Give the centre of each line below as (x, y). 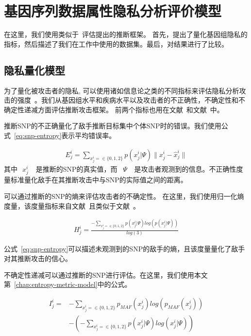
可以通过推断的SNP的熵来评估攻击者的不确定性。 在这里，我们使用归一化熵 (124, 196)
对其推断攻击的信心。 (38, 258)
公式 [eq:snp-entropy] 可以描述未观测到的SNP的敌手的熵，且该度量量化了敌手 (125, 249)
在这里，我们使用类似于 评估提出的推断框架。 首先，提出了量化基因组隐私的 (126, 34)
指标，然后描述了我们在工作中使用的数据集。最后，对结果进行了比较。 (116, 44)
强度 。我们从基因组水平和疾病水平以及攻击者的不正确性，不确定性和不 (131, 100)
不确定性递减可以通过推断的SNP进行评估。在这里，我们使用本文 (106, 274)
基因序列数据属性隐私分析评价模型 (113, 11)
